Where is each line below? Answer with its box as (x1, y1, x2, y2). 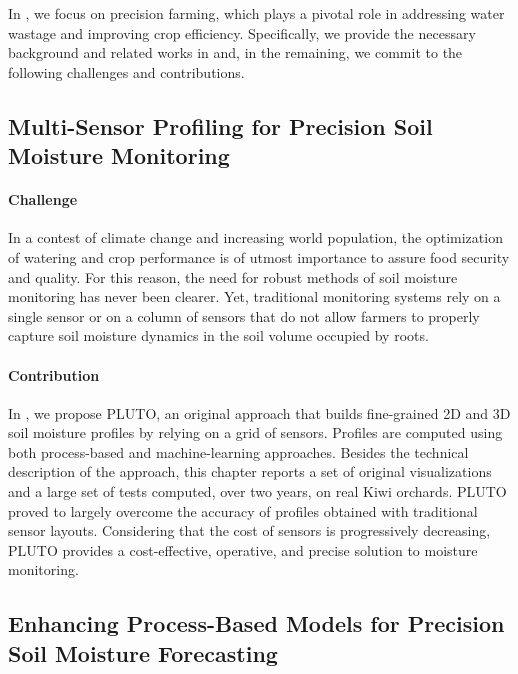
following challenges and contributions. (8, 61, 245, 82)
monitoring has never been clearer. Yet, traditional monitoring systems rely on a (8, 286, 501, 307)
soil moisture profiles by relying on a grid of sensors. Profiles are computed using (8, 422, 503, 443)
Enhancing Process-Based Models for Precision (8, 608, 505, 639)
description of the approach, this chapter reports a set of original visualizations (8, 461, 492, 482)
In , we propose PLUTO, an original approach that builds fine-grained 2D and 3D (8, 402, 511, 423)
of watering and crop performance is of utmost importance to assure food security (8, 246, 510, 267)
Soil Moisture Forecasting (8, 637, 278, 668)
